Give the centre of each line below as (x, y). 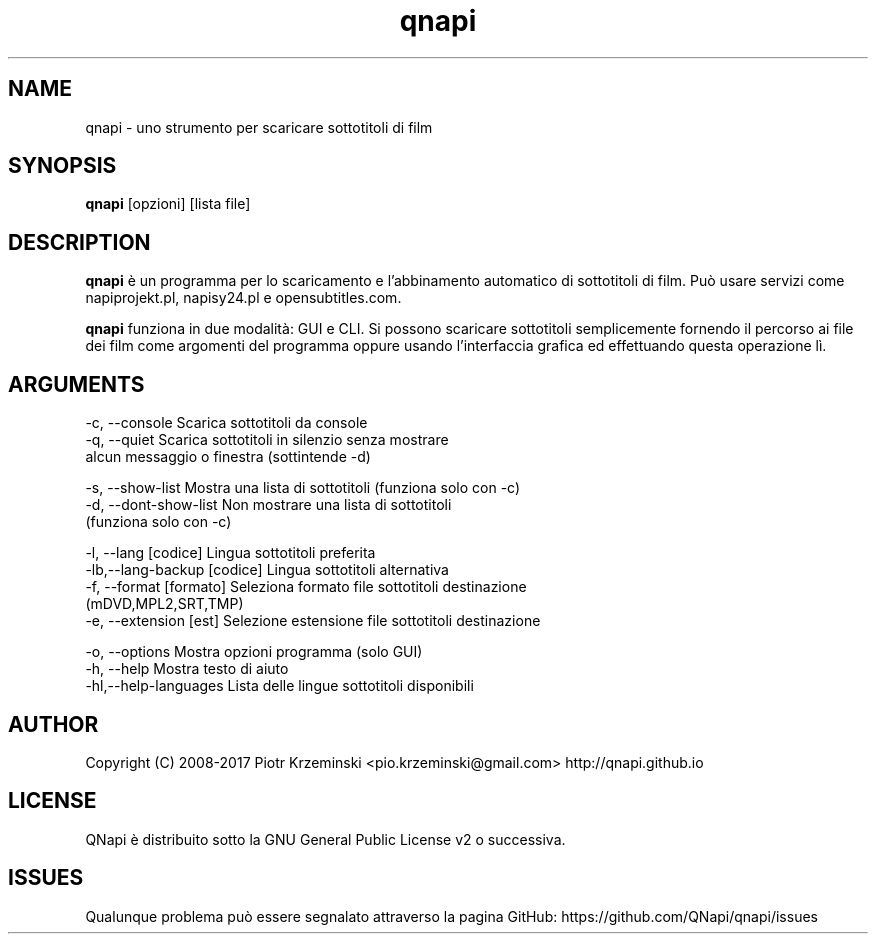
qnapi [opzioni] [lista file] (168, 204)
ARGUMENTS (76, 384)
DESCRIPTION (79, 242)
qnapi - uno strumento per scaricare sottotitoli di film (259, 127)
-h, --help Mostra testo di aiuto (187, 669)
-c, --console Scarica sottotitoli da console (226, 423)
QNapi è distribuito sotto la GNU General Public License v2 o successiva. (325, 839)
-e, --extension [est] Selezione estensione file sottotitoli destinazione (313, 621)
